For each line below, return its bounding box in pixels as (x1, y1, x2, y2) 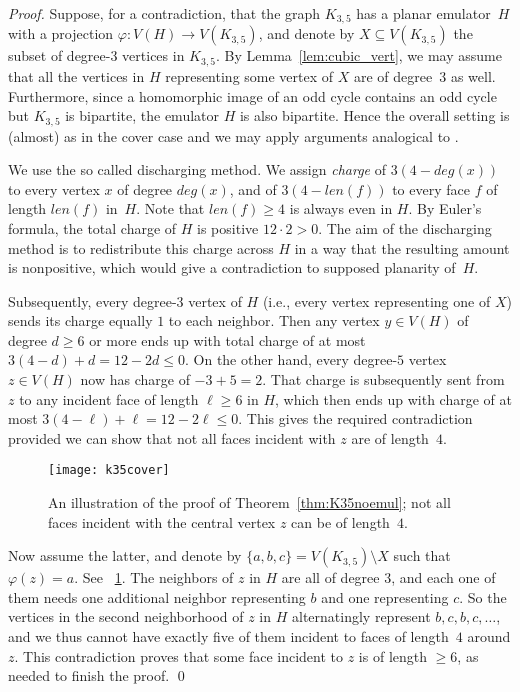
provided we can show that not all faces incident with (8, 427, 336, 448)
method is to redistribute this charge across (8, 237, 274, 258)
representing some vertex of (165, 65, 334, 86)
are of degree (353, 65, 433, 86)
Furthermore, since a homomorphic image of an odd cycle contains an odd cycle (8, 85, 497, 106)
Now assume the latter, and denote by (8, 545, 242, 566)
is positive (197, 217, 259, 238)
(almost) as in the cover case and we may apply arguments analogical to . (8, 125, 459, 146)
